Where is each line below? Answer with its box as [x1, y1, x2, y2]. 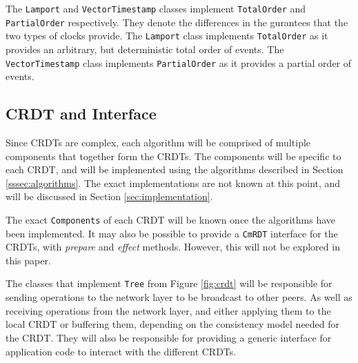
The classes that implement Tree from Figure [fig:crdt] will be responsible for [6, 276, 332, 291]
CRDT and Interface [6, 103, 157, 124]
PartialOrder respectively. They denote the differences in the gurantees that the [6, 14, 348, 29]
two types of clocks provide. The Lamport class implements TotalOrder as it [6, 28, 328, 43]
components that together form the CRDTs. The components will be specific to [6, 148, 341, 163]
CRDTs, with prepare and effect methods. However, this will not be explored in [6, 239, 340, 254]
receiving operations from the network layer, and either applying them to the [6, 303, 331, 317]
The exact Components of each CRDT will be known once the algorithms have [6, 212, 336, 226]
